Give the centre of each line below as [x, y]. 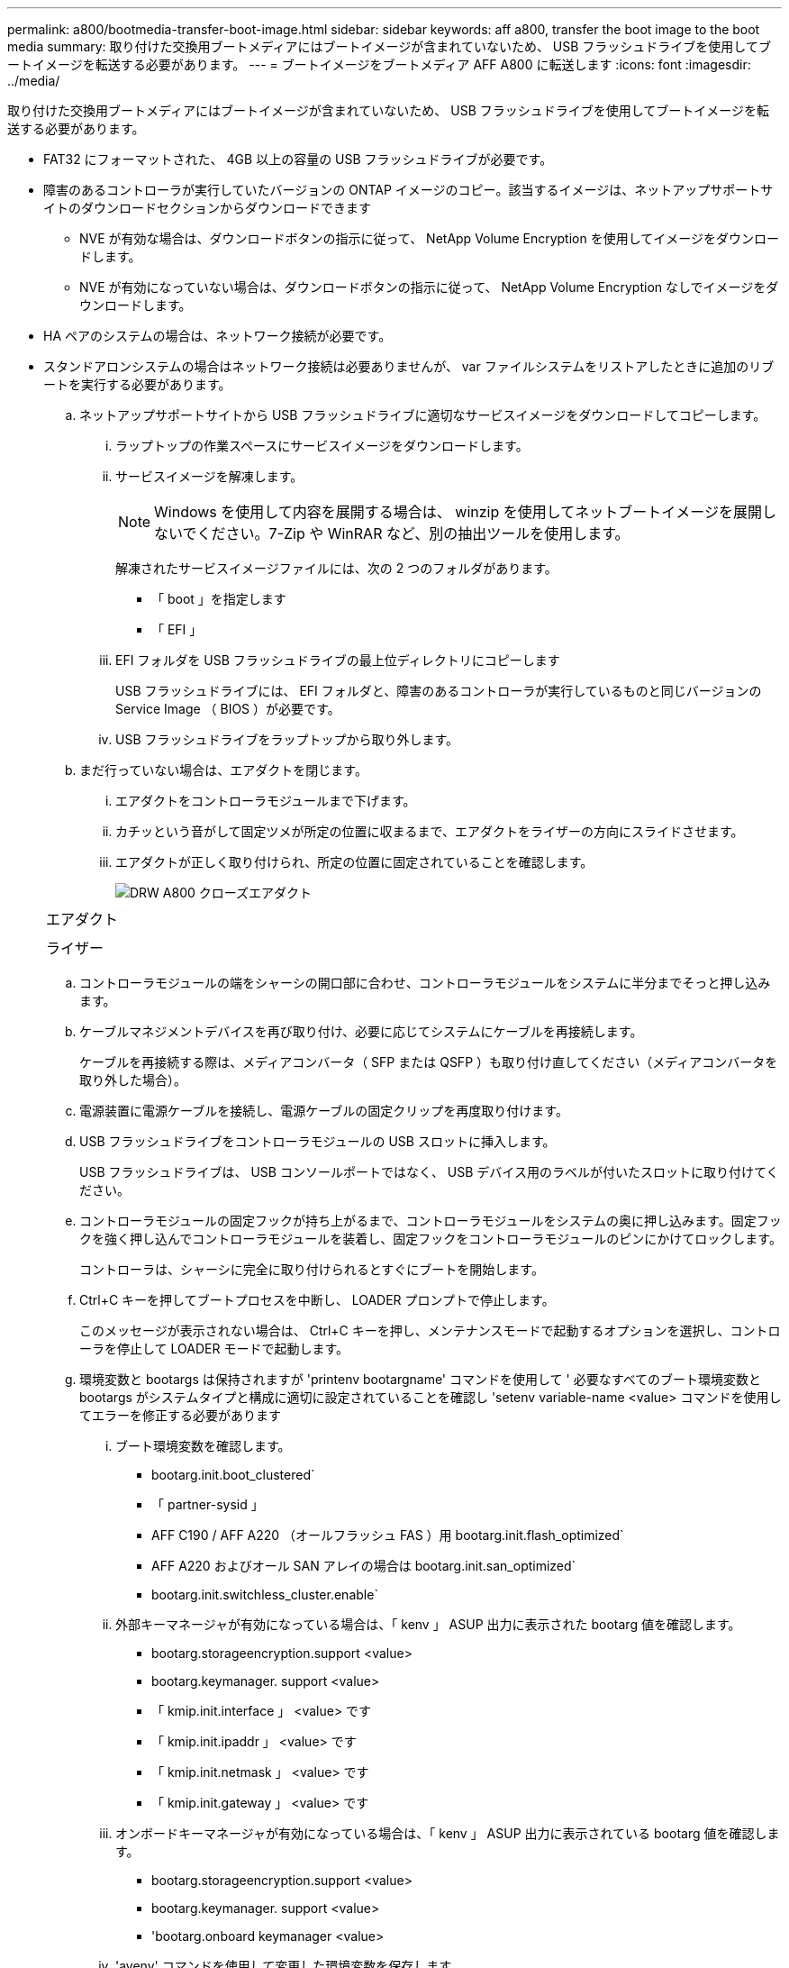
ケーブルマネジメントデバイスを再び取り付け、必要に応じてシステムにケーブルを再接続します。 [361, 1031]
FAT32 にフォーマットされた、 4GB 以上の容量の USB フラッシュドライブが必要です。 [298, 159]
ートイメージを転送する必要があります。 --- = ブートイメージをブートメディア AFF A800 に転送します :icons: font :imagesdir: [379, 64]
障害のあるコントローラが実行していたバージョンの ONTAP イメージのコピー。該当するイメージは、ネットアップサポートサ [408, 190]
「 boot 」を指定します [219, 599]
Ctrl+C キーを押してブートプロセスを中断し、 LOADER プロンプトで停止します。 [317, 1300]
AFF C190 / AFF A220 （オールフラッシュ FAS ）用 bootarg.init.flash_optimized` [388, 1535]
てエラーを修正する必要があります [180, 1415]
